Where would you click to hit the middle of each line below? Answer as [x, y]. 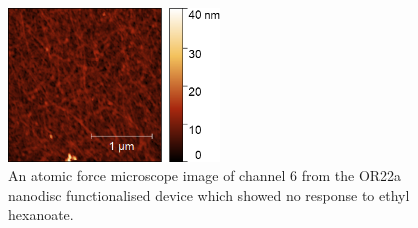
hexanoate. [41, 214]
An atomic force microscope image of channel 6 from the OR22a [205, 175]
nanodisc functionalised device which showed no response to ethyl [209, 194]
